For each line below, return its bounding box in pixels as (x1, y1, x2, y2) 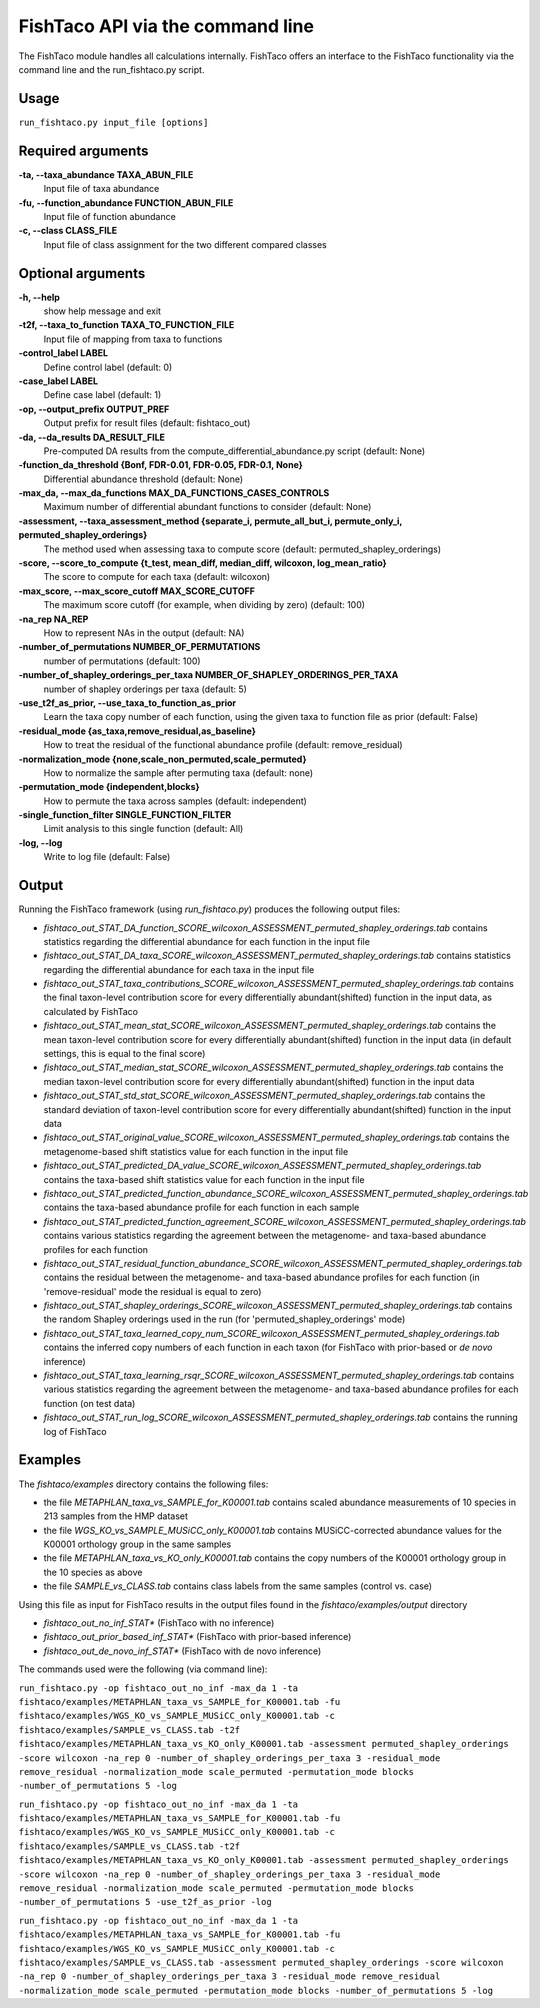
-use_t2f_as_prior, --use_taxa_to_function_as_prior (18, 696, 237, 709)
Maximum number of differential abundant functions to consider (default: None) (43, 501, 372, 513)
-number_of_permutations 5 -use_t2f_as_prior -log (18, 1896, 272, 1908)
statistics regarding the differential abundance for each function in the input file (43, 935, 370, 947)
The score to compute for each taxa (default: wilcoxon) (43, 571, 271, 583)
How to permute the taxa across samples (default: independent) (43, 795, 307, 807)
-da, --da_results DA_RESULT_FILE (18, 431, 165, 443)
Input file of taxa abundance (43, 183, 160, 195)
